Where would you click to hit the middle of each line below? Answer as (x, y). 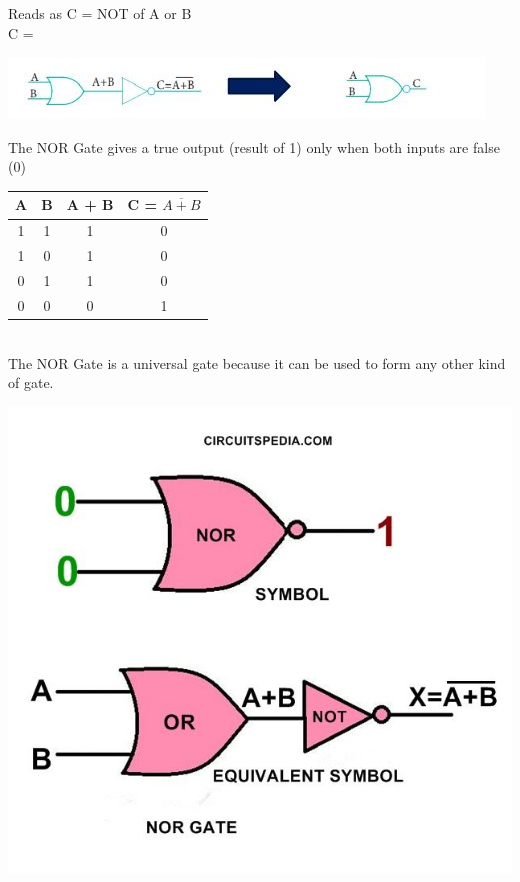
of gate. (31, 382)
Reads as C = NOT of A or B (100, 13)
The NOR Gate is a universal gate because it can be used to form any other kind (257, 362)
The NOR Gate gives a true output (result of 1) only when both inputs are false (254, 146)
